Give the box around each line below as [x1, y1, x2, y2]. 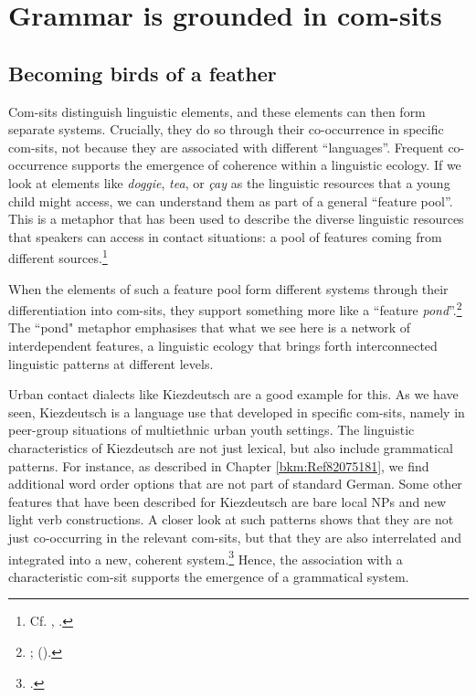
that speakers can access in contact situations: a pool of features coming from [8, 227, 442, 246]
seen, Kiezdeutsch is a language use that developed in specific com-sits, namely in [8, 402, 465, 421]
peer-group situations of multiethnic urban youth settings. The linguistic [8, 420, 415, 439]
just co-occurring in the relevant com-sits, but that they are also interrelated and [8, 527, 461, 546]
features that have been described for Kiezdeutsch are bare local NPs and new [8, 491, 447, 511]
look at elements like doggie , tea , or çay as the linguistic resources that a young [8, 173, 450, 192]
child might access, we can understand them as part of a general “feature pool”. [8, 191, 453, 210]
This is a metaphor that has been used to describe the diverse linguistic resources [8, 209, 464, 228]
